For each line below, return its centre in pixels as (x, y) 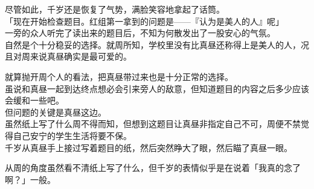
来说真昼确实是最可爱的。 (81, 56)
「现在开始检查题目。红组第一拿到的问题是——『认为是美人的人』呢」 (144, 21)
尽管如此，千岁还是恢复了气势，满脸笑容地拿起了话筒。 (115, 9)
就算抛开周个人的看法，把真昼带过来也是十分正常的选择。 (119, 76)
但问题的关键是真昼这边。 (56, 112)
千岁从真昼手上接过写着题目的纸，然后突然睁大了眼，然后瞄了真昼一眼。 (149, 147)
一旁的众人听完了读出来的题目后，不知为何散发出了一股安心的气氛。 (140, 33)
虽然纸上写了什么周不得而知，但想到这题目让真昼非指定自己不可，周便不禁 (153, 124)
